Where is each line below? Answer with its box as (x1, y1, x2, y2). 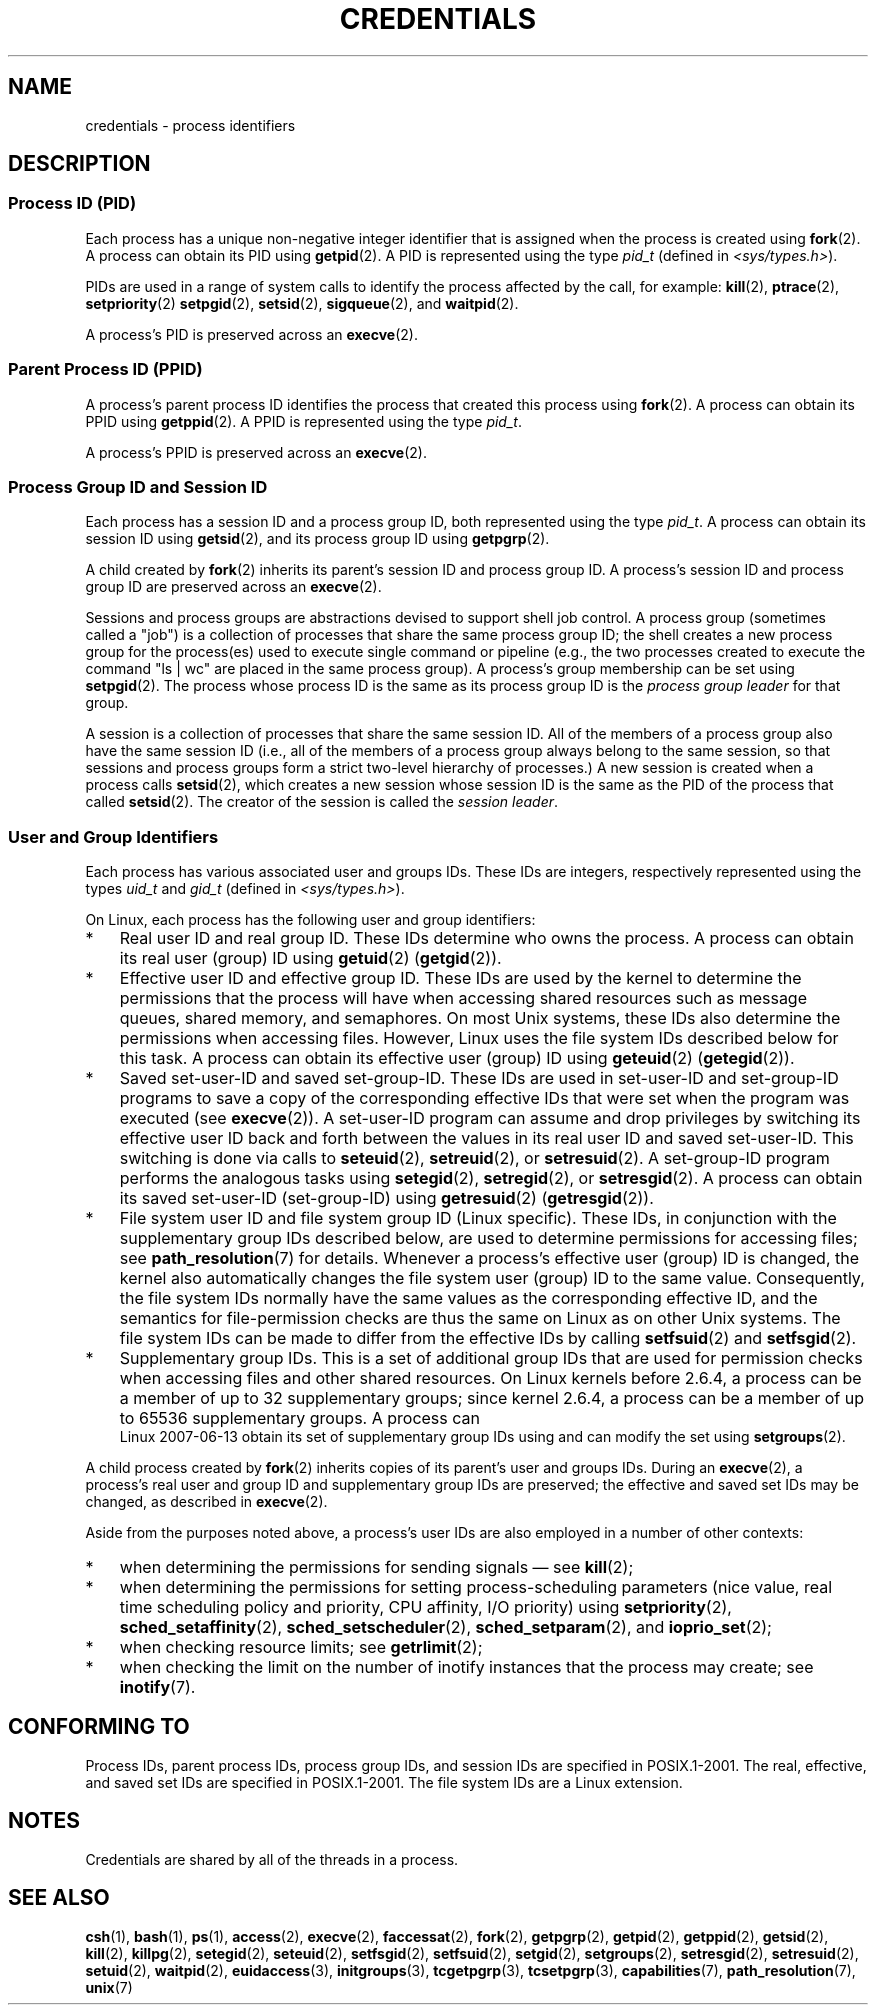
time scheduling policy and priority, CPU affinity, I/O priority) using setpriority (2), (119, 1597, 732, 1618)
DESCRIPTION (8, 151, 151, 177)
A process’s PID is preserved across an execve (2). (85, 325, 418, 343)
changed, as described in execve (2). (85, 1493, 328, 1511)
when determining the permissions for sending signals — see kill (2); (119, 1557, 634, 1578)
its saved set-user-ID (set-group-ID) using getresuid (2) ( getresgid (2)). (119, 1188, 654, 1209)
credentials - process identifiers (85, 116, 296, 134)
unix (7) (85, 1978, 133, 1996)
